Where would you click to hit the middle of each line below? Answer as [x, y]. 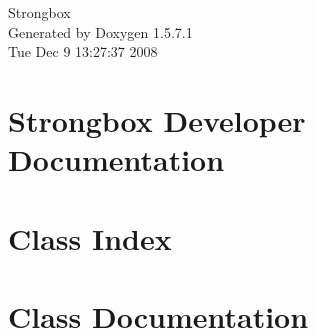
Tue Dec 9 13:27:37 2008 [83, 51]
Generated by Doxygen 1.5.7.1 [100, 31]
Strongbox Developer [157, 119]
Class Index [90, 237]
